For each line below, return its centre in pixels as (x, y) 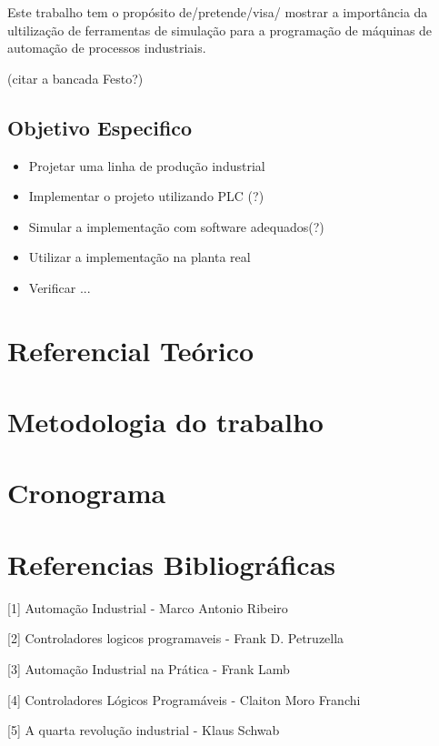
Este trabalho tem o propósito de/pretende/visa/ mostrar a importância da (218, 12)
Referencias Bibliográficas (172, 564)
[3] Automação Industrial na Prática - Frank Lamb (149, 668)
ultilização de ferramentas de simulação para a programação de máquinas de (220, 30)
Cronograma (87, 493)
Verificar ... (60, 287)
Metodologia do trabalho (165, 422)
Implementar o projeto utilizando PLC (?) (146, 196)
